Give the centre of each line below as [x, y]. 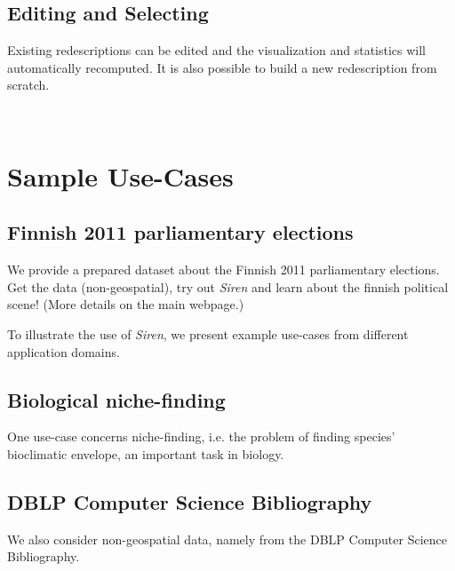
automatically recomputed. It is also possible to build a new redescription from [222, 67]
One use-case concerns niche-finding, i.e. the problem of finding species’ [201, 436]
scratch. [28, 85]
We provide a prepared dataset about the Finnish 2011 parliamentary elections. [224, 270]
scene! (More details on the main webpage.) [126, 304]
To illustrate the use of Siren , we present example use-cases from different [208, 333]
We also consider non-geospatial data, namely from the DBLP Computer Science [227, 539]
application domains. [64, 351]
